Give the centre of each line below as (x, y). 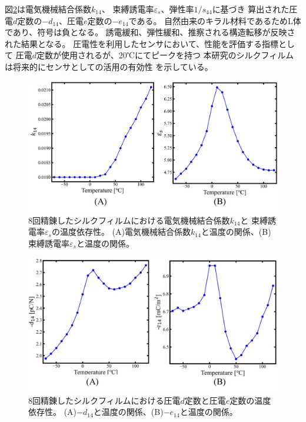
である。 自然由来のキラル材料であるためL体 (215, 20)
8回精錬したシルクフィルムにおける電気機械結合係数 (129, 220)
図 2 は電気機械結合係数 (48, 9)
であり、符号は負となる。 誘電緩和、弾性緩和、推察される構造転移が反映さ (150, 32)
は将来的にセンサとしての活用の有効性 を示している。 (109, 66)
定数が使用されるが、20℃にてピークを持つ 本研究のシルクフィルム (165, 55)
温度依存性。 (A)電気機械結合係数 (125, 232)
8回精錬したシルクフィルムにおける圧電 (104, 400)
